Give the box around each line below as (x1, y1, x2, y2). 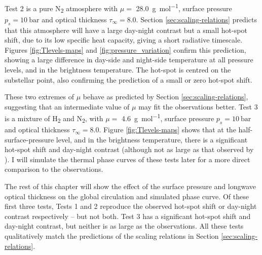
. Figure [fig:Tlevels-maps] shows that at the (99, 124, 236, 135)
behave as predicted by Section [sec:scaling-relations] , (83, 91, 248, 102)
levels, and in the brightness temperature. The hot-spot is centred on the (5, 64, 231, 75)
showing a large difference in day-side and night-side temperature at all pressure (5, 54, 253, 65)
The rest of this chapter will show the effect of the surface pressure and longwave (5, 181, 256, 192)
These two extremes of (5, 91, 74, 102)
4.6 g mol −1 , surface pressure (122, 112, 214, 123)
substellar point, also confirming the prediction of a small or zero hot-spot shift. (5, 74, 252, 85)
